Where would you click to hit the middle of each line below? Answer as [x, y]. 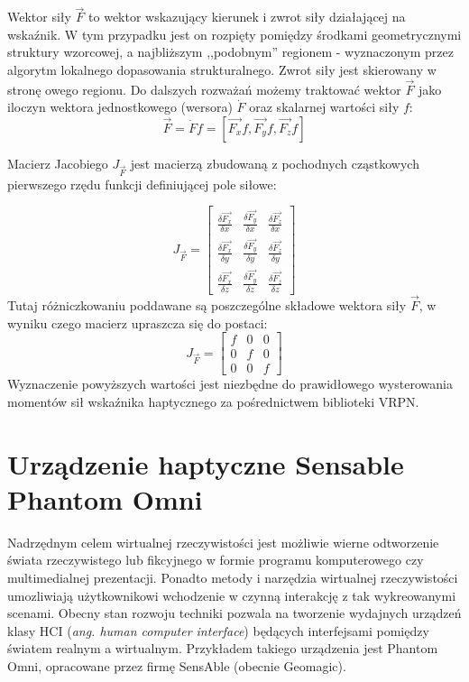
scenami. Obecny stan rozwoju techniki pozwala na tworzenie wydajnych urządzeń [234, 613]
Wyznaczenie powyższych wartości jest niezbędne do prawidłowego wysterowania [230, 384]
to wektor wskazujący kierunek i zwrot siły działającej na [247, 17]
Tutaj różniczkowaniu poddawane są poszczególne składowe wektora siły [207, 305]
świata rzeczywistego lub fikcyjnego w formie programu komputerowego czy [216, 560]
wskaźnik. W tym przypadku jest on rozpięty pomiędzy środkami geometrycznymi [234, 34]
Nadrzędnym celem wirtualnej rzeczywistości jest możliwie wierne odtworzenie [223, 542]
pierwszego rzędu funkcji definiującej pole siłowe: [142, 184]
